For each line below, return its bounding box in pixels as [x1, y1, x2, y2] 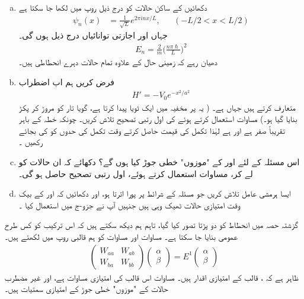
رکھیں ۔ [18, 136, 43, 148]
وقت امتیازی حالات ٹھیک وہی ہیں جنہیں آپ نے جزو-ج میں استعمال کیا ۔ [18, 198, 241, 211]
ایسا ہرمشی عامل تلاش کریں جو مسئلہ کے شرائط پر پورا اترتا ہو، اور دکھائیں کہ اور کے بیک [18, 187, 291, 200]
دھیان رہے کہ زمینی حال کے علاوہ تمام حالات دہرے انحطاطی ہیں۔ [18, 56, 217, 68]
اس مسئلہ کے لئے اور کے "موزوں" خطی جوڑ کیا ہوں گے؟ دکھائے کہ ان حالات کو [18, 156, 300, 168]
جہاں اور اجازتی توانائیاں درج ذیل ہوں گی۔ [18, 29, 168, 41]
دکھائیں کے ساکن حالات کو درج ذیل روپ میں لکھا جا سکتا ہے [18, 1, 207, 13]
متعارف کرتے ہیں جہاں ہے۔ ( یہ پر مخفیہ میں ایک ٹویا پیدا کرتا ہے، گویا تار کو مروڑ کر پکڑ [18, 101, 296, 113]
